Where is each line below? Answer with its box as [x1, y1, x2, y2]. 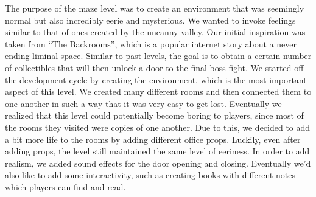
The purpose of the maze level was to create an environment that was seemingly [5, 2, 304, 14]
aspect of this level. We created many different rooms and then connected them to [5, 85, 312, 98]
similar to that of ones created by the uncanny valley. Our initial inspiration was [5, 26, 306, 38]
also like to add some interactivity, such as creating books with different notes [5, 168, 295, 181]
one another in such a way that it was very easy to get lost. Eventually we [5, 97, 282, 109]
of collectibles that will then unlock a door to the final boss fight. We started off [5, 61, 304, 74]
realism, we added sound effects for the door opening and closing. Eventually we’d [5, 156, 311, 169]
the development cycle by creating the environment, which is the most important [5, 73, 307, 86]
